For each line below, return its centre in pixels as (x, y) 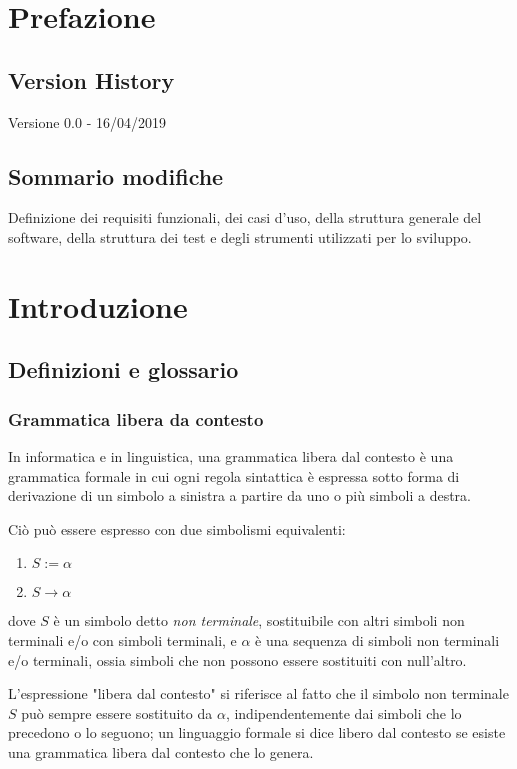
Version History (91, 79)
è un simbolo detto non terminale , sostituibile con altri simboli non (259, 620)
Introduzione (98, 305)
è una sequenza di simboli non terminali (377, 639)
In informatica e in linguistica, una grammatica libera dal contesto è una (231, 455)
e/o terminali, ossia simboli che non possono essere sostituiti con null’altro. (237, 659)
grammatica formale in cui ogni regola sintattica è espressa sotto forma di (234, 475)
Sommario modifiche (116, 175)
